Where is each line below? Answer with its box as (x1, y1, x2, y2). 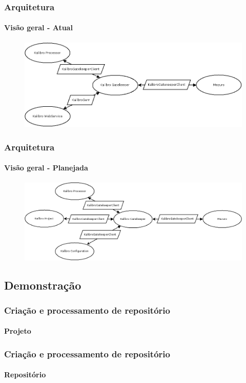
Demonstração (4, 277, 81, 293)
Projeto (4, 325, 31, 336)
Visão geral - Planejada (4, 162, 88, 173)
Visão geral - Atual (4, 22, 73, 33)
